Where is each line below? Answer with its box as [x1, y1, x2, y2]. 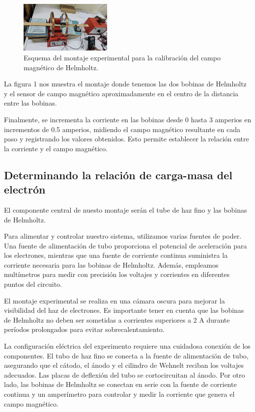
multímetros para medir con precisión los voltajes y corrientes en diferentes [4, 269, 230, 279]
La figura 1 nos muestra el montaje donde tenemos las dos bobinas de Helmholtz [4, 79, 247, 89]
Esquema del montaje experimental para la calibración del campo [24, 52, 221, 62]
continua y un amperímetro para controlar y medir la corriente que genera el [4, 389, 235, 399]
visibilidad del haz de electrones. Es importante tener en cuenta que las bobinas [4, 305, 244, 315]
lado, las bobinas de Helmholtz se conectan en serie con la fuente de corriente [4, 379, 237, 389]
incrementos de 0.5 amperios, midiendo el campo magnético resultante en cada [4, 124, 240, 134]
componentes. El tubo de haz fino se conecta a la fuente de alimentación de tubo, [4, 350, 249, 360]
